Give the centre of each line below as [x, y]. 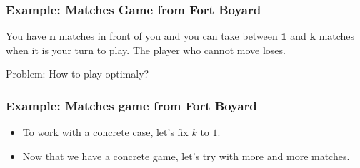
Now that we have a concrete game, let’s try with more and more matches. [186, 156]
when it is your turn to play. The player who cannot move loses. [146, 49]
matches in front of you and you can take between [168, 36]
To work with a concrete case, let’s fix [105, 132]
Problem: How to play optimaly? [77, 74]
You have [26, 36]
